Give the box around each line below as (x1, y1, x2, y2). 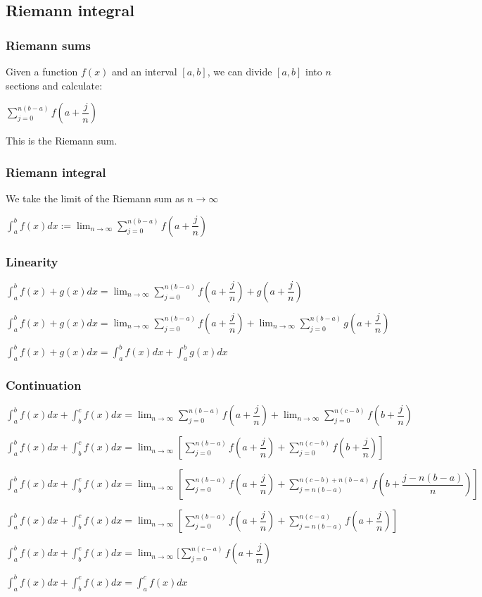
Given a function (6, 64, 78, 78)
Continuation (6, 376, 82, 394)
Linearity (6, 252, 58, 270)
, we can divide (207, 64, 272, 78)
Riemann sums (6, 36, 91, 54)
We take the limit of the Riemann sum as (6, 191, 184, 205)
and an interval (112, 64, 177, 78)
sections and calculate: (6, 78, 103, 92)
